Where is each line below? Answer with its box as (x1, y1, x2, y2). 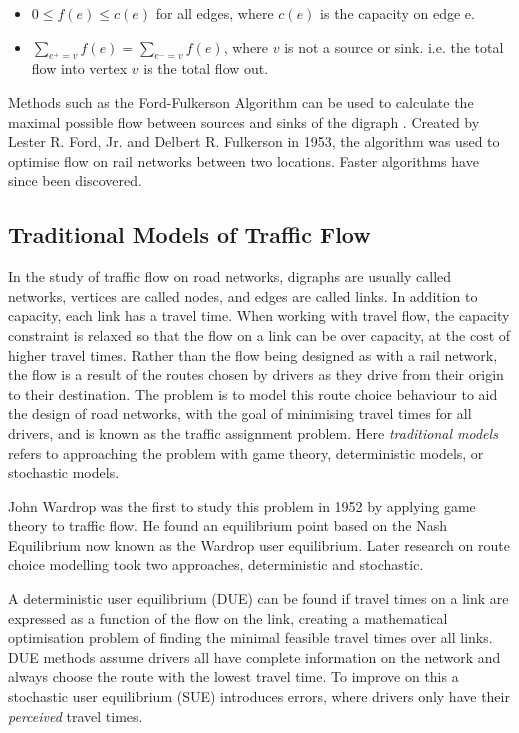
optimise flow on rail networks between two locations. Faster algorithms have (8, 150, 479, 171)
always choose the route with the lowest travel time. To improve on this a (8, 666, 459, 687)
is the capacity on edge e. (320, 3, 475, 23)
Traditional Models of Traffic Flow (8, 219, 371, 250)
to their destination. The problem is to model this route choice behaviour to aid (8, 383, 498, 404)
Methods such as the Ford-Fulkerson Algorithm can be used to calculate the (8, 91, 474, 112)
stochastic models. (8, 462, 120, 483)
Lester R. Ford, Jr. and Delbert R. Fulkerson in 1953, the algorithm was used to (8, 131, 500, 152)
